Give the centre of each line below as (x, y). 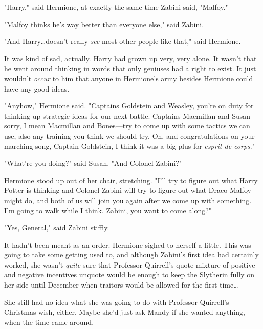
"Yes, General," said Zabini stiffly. (57, 227)
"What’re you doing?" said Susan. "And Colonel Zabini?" (93, 163)
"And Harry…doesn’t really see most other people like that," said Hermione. (123, 41)
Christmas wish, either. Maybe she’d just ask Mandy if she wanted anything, (125, 312)
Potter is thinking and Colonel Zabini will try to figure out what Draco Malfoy (128, 190)
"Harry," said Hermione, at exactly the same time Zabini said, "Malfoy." (116, 7)
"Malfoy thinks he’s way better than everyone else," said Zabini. (104, 24)
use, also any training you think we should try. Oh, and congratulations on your (129, 135)
